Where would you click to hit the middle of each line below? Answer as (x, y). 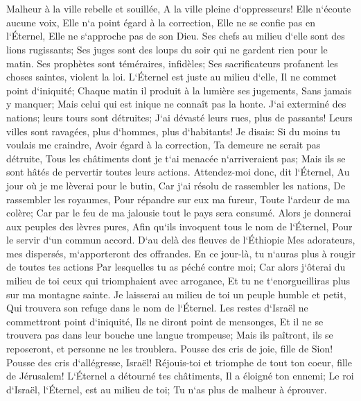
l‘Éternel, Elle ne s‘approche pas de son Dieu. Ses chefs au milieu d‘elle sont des (176, 36)
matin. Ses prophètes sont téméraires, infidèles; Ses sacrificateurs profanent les (172, 63)
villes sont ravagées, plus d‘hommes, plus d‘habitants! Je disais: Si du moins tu (174, 131)
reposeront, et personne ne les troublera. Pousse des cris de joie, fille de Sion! (170, 349)
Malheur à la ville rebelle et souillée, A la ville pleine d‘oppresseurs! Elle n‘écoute (179, 9)
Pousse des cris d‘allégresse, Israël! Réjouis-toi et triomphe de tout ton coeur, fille (179, 362)
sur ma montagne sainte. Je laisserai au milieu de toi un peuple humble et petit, (176, 294)
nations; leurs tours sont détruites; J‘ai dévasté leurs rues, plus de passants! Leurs (179, 117)
